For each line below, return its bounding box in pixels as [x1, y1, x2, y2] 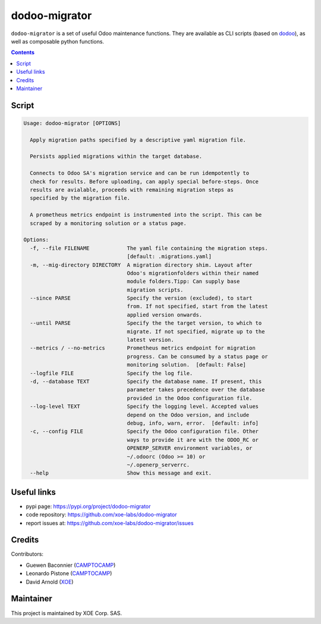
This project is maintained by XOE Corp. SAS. [11, 609, 122, 616]
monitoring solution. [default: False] [127, 361, 247, 369]
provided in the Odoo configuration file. [127, 395, 253, 401]
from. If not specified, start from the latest [127, 303, 269, 310]
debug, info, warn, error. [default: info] [127, 420, 259, 426]
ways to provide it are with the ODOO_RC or [127, 436, 259, 443]
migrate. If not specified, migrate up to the [127, 328, 265, 335]
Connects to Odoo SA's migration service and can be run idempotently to [30, 170, 250, 177]
